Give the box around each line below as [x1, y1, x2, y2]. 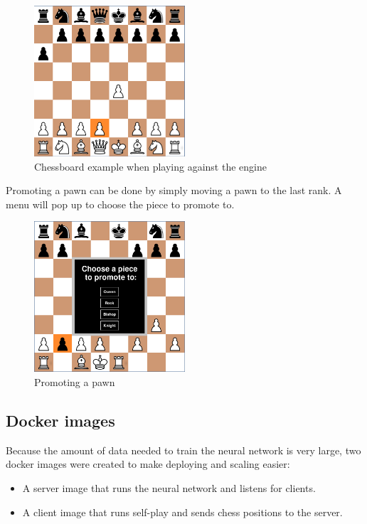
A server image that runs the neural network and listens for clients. [22, 480, 316, 495]
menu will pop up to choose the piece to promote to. [6, 196, 235, 211]
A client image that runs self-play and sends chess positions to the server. [22, 504, 343, 519]
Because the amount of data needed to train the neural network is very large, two [6, 442, 361, 457]
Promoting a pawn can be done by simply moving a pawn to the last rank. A [6, 183, 342, 198]
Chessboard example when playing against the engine [34, 159, 267, 173]
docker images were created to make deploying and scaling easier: [6, 456, 290, 471]
